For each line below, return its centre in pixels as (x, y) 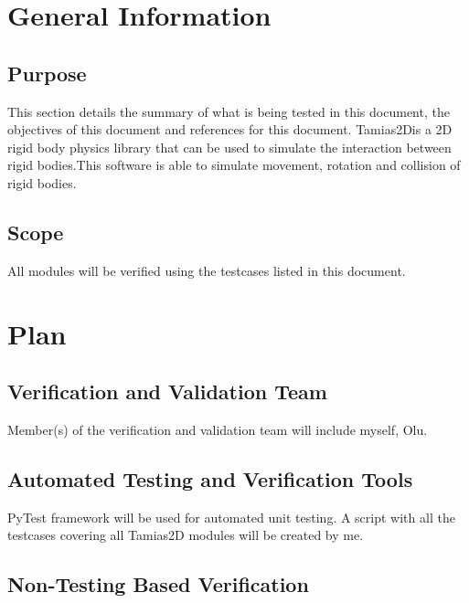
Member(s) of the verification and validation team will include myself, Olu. (218, 429)
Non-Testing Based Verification (158, 584)
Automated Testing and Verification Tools (210, 478)
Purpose (47, 73)
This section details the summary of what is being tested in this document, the (229, 111)
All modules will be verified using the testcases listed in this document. (207, 270)
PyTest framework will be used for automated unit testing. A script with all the (231, 517)
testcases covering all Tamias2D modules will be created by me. (186, 535)
